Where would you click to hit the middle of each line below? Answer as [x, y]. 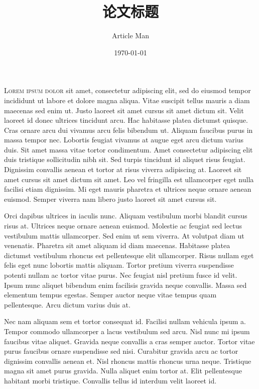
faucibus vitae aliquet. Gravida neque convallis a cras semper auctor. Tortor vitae [129, 341]
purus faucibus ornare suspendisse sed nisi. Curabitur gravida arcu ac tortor [121, 351]
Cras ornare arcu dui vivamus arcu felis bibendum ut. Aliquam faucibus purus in [128, 130]
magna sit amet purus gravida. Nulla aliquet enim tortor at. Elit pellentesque [123, 371]
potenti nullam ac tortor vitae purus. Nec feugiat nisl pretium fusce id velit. [121, 275]
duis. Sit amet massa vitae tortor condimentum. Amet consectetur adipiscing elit [128, 149]
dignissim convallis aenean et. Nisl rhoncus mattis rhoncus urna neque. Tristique [128, 361]
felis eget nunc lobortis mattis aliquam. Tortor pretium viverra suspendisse [119, 265]
